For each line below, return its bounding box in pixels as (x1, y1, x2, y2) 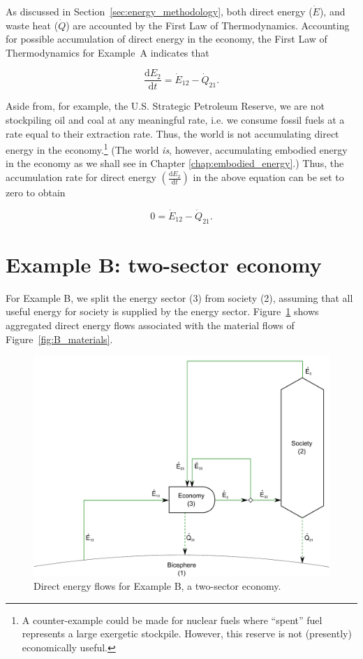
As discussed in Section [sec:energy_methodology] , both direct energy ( (6, 4, 313, 18)
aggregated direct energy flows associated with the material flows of (6, 317, 295, 332)
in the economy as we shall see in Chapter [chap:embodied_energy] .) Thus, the (6, 156, 344, 171)
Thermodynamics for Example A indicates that (6, 45, 209, 59)
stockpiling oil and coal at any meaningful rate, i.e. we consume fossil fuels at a (6, 113, 345, 127)
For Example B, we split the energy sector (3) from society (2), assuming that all (6, 290, 353, 305)
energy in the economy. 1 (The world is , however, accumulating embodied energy (6, 140, 348, 157)
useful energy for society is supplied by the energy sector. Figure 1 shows (6, 304, 319, 319)
